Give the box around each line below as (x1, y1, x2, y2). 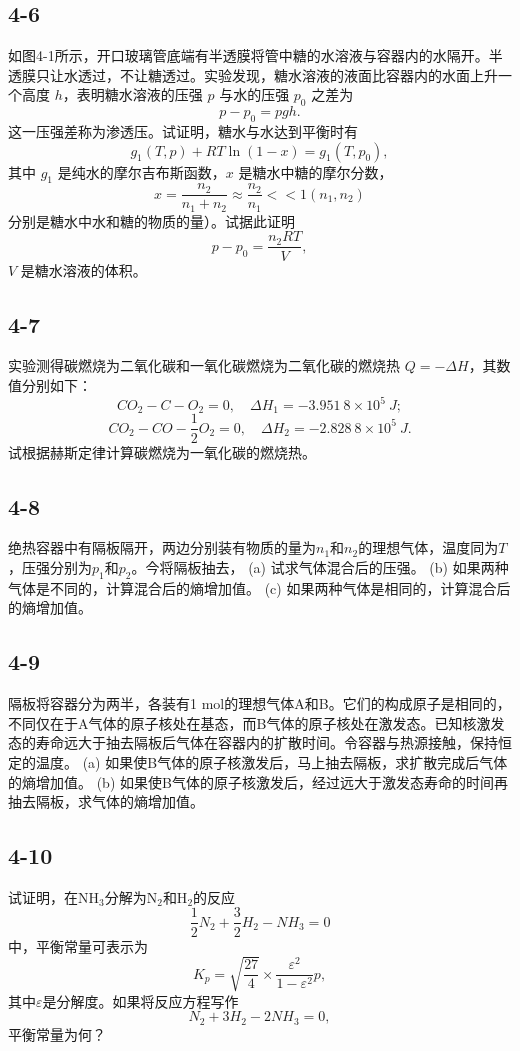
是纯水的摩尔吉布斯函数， (57, 161, 226, 182)
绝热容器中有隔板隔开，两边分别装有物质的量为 (8, 537, 316, 558)
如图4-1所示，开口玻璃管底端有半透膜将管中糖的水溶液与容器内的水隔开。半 (8, 45, 503, 66)
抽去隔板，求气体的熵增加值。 (8, 791, 204, 812)
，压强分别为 (8, 556, 92, 577)
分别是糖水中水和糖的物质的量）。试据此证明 (8, 210, 295, 231)
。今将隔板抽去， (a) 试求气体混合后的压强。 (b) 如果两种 (131, 556, 509, 577)
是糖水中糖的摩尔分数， (238, 161, 393, 182)
